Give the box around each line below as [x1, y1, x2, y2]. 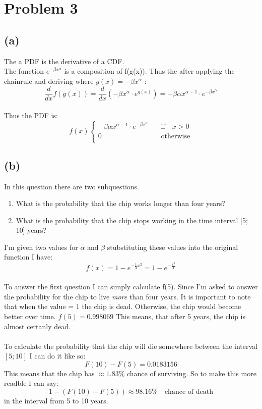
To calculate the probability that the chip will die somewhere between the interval [4, 340, 258, 351]
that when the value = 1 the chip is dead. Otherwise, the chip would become [4, 301, 241, 312]
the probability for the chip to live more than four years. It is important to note [4, 291, 251, 301]
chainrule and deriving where [4, 75, 94, 86]
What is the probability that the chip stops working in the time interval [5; [16, 215, 248, 225]
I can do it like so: [29, 350, 86, 361]
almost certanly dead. [4, 321, 71, 331]
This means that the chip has [4, 368, 95, 378]
